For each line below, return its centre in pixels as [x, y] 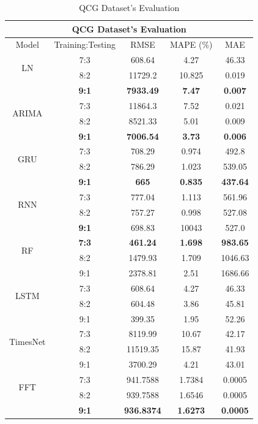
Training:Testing [85, 44]
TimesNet [28, 341]
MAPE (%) [191, 44]
